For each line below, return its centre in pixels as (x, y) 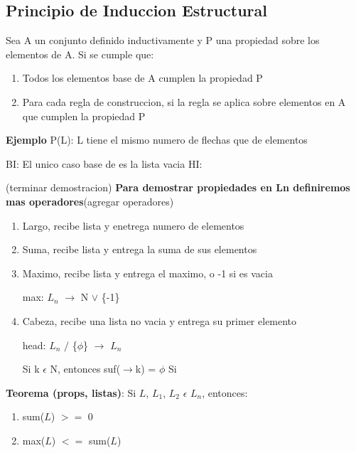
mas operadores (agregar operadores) (90, 201)
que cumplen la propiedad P (84, 116)
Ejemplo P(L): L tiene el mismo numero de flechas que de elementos (157, 140)
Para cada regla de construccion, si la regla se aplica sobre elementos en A (184, 101)
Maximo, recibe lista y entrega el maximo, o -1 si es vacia (147, 273)
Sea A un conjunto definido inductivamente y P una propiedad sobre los (163, 40)
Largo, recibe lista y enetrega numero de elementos (133, 225)
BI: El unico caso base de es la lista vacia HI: (104, 163)
